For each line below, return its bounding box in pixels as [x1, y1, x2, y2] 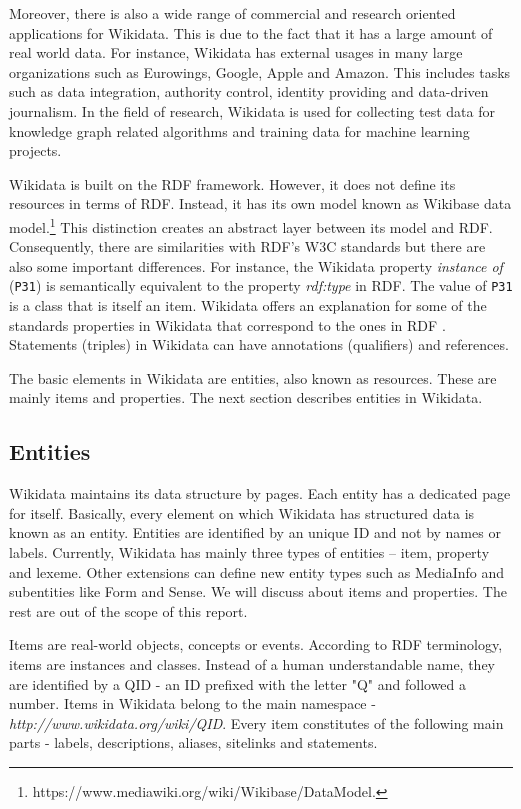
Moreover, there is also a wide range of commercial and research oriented [9, 3, 456, 23]
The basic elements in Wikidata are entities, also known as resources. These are [9, 367, 497, 388]
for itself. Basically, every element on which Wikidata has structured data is [9, 502, 475, 523]
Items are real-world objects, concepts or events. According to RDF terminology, [9, 634, 503, 655]
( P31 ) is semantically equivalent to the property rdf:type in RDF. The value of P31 [9, 275, 513, 296]
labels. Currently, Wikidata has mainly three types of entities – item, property [9, 541, 490, 562]
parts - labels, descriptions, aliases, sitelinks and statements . [9, 732, 378, 753]
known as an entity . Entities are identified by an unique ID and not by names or [9, 522, 501, 543]
